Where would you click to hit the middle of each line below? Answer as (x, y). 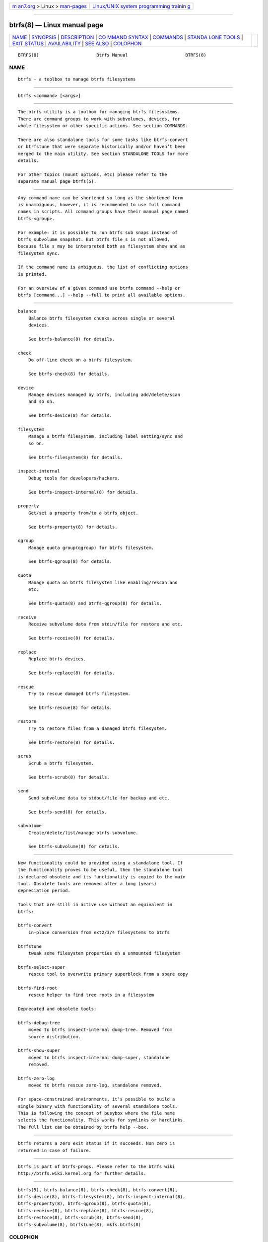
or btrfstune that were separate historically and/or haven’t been (102, 147)
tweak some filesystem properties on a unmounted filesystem (104, 953)
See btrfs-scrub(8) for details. (69, 777)
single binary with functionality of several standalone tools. (98, 1106)
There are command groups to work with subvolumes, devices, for (99, 119)
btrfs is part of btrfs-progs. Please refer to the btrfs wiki (97, 1166)
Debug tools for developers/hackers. (74, 478)
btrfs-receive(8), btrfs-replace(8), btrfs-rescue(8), (86, 1210)
